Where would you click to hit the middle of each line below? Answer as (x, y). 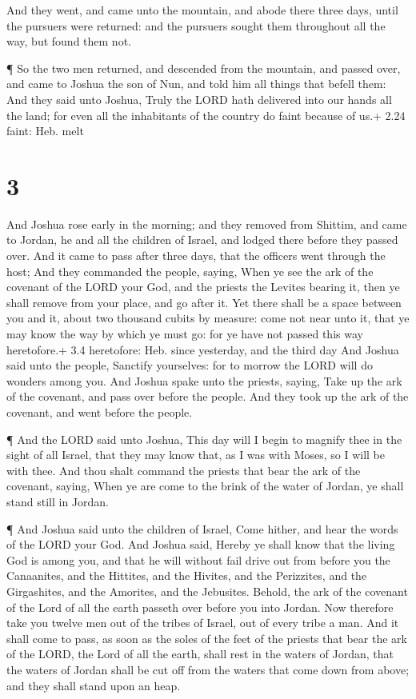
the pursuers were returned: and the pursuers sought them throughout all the (196, 25)
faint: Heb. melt (45, 131)
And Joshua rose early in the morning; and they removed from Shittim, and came (207, 224)
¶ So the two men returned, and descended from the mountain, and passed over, (204, 68)
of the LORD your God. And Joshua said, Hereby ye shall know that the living (201, 544)
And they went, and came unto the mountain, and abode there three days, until (202, 10)
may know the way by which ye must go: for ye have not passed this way (185, 334)
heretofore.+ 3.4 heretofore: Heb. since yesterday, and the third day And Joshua (203, 349)
